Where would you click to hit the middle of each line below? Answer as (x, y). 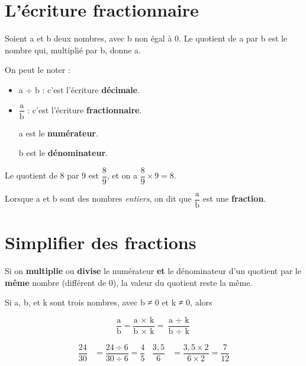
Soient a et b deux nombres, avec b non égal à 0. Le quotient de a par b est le (146, 38)
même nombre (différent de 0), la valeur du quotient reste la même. (129, 282)
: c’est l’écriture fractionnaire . (85, 109)
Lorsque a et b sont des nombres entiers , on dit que (98, 198)
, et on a (122, 175)
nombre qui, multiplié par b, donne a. (73, 50)
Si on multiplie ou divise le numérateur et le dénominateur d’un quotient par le (153, 270)
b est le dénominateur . (63, 153)
